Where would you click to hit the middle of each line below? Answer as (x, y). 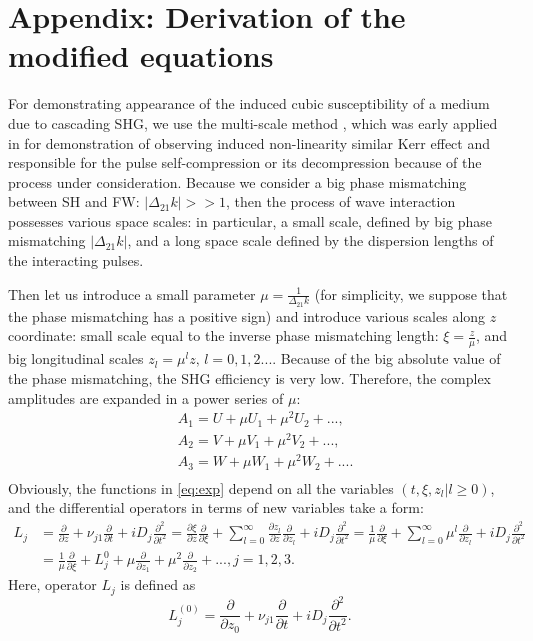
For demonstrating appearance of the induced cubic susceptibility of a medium (249, 103)
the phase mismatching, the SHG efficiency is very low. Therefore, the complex (249, 377)
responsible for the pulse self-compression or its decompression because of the (245, 162)
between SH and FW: (74, 201)
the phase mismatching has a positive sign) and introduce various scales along (247, 315)
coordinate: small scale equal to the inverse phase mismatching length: (223, 335)
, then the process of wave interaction (340, 201)
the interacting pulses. (76, 260)
